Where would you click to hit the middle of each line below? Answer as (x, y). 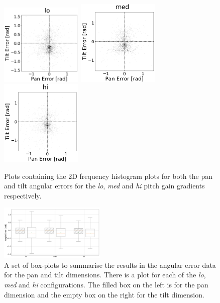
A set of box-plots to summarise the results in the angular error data (110, 265)
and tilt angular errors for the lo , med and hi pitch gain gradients (104, 186)
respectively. (23, 195)
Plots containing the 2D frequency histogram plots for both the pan (108, 176)
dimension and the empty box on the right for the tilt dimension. (104, 294)
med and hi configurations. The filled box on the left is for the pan (106, 284)
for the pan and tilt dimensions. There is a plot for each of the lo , (105, 275)
